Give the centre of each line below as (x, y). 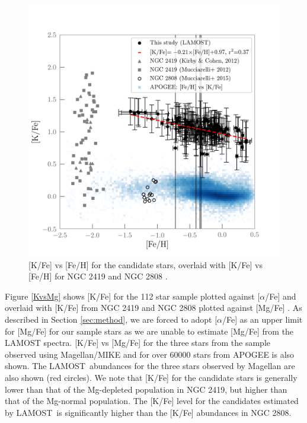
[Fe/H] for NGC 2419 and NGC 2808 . (98, 276)
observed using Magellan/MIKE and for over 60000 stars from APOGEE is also (150, 354)
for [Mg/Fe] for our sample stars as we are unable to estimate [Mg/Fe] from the (149, 331)
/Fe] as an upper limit (263, 319)
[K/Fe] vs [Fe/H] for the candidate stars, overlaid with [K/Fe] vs (145, 264)
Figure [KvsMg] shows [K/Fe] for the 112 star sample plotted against (130, 296)
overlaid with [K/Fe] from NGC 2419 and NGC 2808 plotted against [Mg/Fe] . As (153, 308)
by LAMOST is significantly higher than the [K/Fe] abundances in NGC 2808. (148, 412)
